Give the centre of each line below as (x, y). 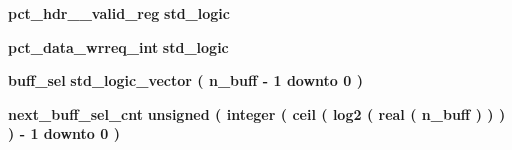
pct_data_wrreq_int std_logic (118, 46)
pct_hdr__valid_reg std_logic (119, 13)
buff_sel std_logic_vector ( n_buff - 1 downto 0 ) (185, 80)
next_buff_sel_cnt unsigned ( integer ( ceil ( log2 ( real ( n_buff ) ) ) (257, 113)
